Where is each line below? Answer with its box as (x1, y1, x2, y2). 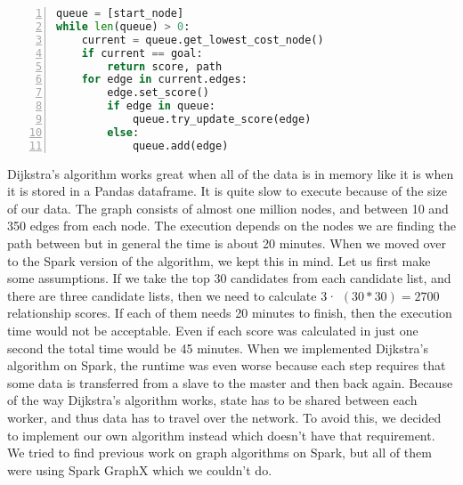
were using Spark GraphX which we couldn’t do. (7, 460, 272, 479)
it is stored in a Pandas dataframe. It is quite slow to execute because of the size (7, 182, 447, 200)
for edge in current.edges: (81, 73, 248, 86)
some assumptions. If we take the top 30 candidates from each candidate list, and (7, 269, 451, 287)
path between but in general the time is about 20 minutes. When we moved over (7, 234, 446, 252)
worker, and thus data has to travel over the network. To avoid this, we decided (7, 408, 442, 426)
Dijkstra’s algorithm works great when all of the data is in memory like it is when (7, 164, 454, 182)
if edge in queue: (107, 100, 216, 113)
